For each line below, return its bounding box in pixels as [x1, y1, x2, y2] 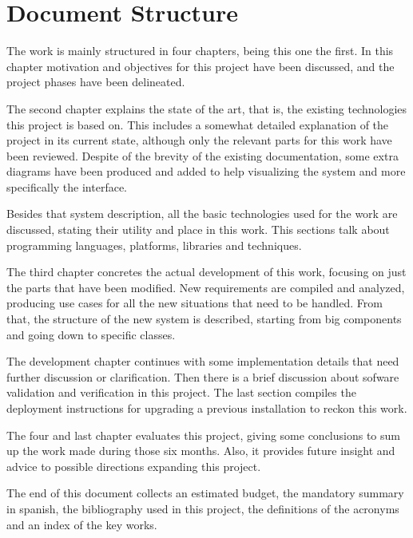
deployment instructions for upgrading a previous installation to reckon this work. [6, 400, 407, 416]
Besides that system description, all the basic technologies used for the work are [6, 205, 398, 222]
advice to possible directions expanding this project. [6, 457, 261, 474]
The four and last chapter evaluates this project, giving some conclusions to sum [6, 426, 400, 443]
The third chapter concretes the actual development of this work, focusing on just [6, 263, 407, 280]
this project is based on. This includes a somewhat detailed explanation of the [6, 116, 389, 133]
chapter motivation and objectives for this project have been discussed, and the [6, 57, 395, 74]
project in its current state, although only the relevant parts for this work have [6, 132, 392, 148]
